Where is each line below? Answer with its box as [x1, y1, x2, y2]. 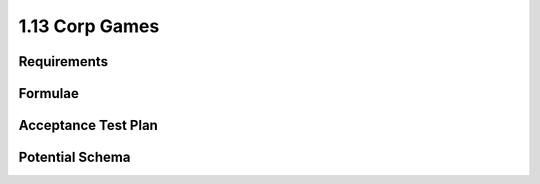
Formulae [18, 85, 79, 102]
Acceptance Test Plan [18, 117, 159, 134]
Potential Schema [18, 149, 131, 166]
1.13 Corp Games [18, 15, 160, 37]
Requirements [18, 53, 109, 70]
